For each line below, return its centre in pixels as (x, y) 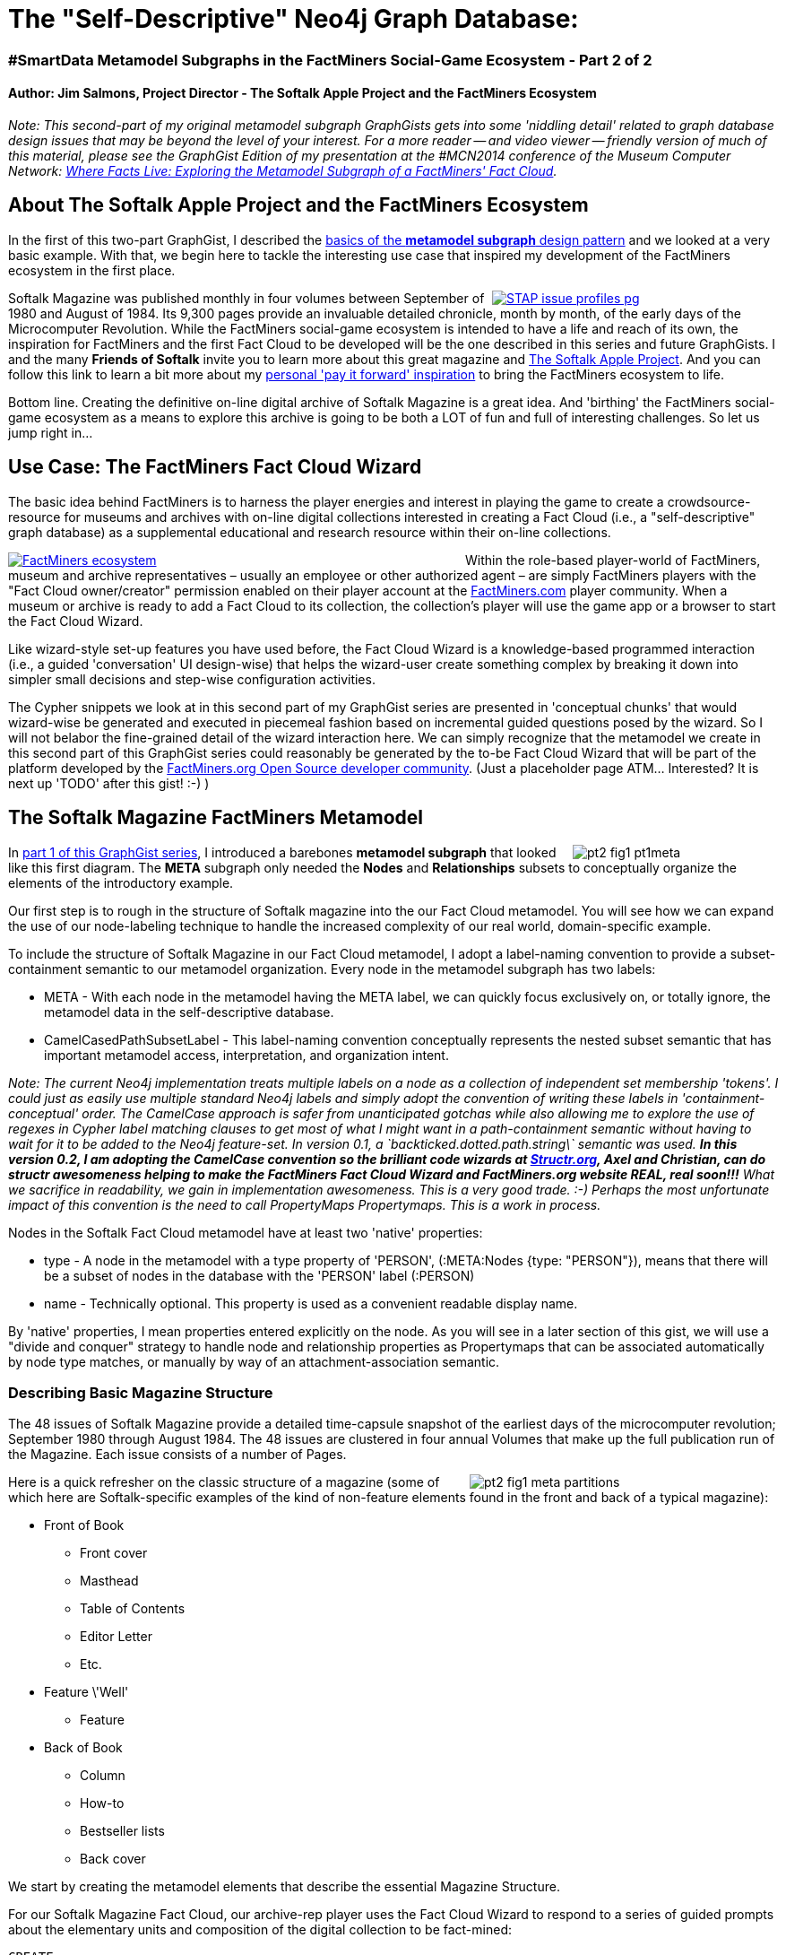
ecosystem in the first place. (92, 270)
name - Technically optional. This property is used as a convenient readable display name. (311, 1303)
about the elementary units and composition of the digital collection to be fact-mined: (260, 1930)
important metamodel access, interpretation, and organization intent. (246, 1055)
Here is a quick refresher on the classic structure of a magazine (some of (224, 1482)
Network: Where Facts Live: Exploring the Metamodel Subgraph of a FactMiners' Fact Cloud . (283, 170)
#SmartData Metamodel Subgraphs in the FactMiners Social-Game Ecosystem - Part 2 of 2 (330, 60)
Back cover (113, 1859)
